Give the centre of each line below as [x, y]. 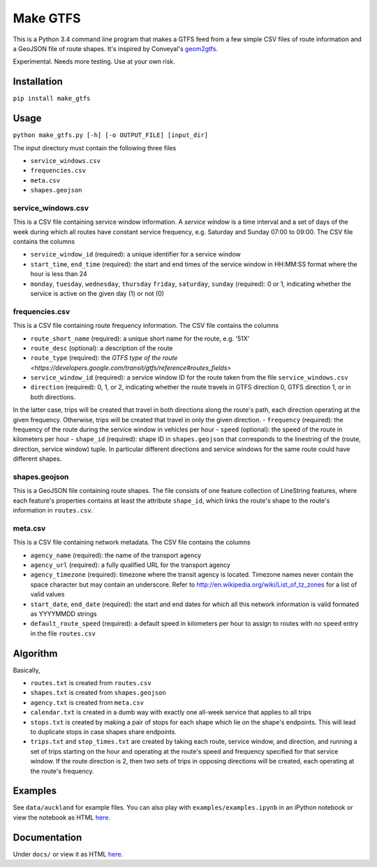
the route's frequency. [62, 771]
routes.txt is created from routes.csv [91, 683]
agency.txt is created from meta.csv [87, 702]
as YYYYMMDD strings [64, 614]
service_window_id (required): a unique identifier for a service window [135, 255]
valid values [47, 594]
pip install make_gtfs [52, 99]
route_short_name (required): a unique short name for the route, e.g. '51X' [140, 338]
